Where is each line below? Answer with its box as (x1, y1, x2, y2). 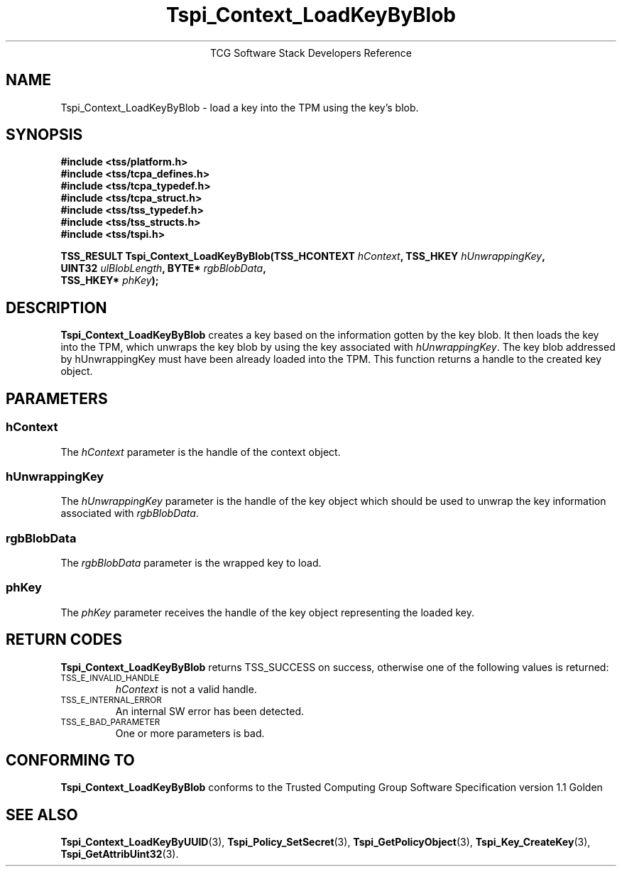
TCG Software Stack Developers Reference (209, 46, 413, 59)
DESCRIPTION (6, 298, 107, 317)
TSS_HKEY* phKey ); (60, 274, 159, 287)
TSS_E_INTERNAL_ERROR (60, 694, 162, 705)
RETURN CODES (6, 631, 123, 649)
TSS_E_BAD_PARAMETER (60, 716, 160, 727)
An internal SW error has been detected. (115, 704, 305, 717)
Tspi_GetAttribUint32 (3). (60, 848, 179, 861)
